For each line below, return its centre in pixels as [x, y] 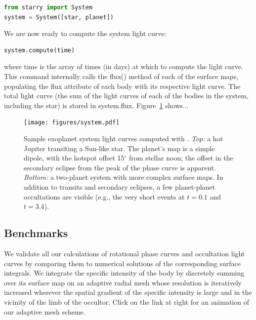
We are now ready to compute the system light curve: [85, 33]
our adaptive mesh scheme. [45, 311]
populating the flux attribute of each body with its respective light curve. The [122, 86]
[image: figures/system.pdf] [72, 123]
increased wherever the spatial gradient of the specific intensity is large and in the [128, 292]
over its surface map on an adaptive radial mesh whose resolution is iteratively [123, 282]
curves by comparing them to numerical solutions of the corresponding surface [122, 263]
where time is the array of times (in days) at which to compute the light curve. [124, 66]
